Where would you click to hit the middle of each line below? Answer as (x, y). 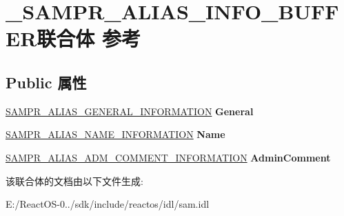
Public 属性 (46, 82)
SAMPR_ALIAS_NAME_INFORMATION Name (115, 134)
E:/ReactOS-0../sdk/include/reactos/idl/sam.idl (108, 204)
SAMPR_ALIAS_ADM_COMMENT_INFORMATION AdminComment (168, 157)
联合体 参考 (89, 38)
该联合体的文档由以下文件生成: (74, 180)
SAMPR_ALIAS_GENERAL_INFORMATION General (130, 111)
